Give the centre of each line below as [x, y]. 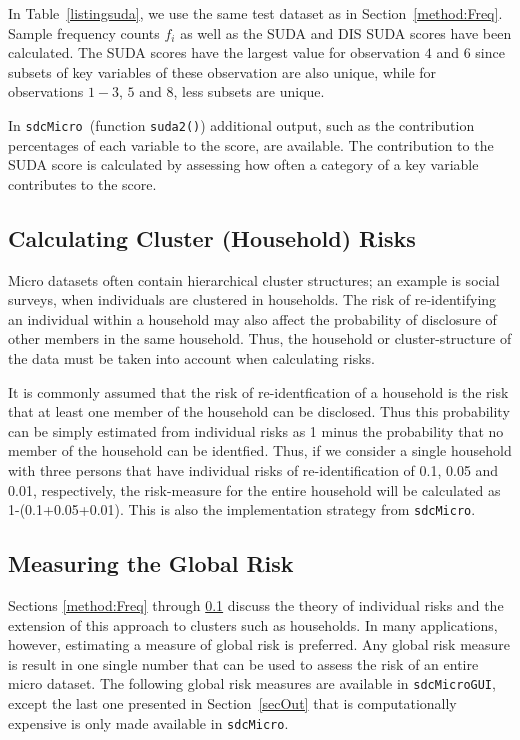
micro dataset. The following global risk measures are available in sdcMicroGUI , [252, 683]
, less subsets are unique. [249, 91]
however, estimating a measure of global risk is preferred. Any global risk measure [259, 644]
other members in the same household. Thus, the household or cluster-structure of [260, 338]
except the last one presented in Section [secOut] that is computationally [232, 703]
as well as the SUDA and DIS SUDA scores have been [346, 32]
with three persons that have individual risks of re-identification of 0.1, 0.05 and [253, 469]
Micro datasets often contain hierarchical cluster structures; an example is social [254, 279]
